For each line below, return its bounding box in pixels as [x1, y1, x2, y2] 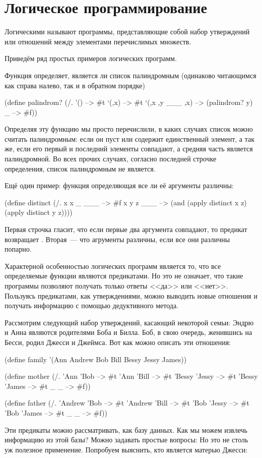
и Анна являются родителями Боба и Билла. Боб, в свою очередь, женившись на [5, 327, 252, 337]
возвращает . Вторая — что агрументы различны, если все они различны [5, 234, 230, 244]
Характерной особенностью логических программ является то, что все [5, 260, 221, 271]
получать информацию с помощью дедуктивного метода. [5, 300, 179, 311]
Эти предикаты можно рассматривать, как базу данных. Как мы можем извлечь [5, 424, 247, 435]
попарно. [5, 244, 32, 254]
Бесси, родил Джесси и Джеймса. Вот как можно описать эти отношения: [5, 336, 231, 347]
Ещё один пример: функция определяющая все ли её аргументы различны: [5, 180, 234, 191]
